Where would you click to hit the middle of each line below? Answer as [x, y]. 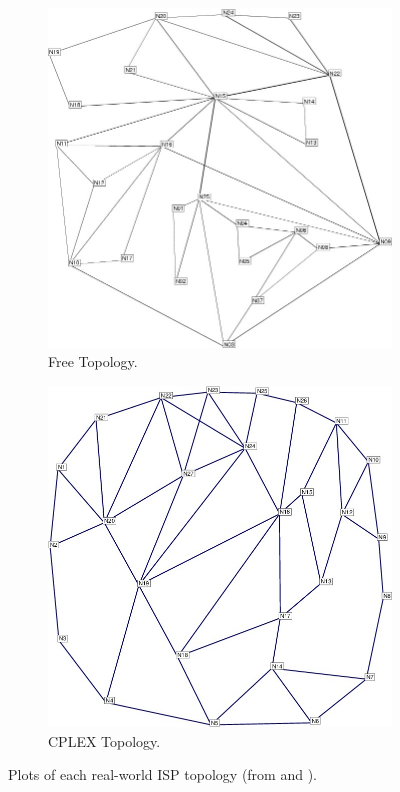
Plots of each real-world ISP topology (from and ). [163, 774]
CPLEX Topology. [104, 740]
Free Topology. [93, 361]
